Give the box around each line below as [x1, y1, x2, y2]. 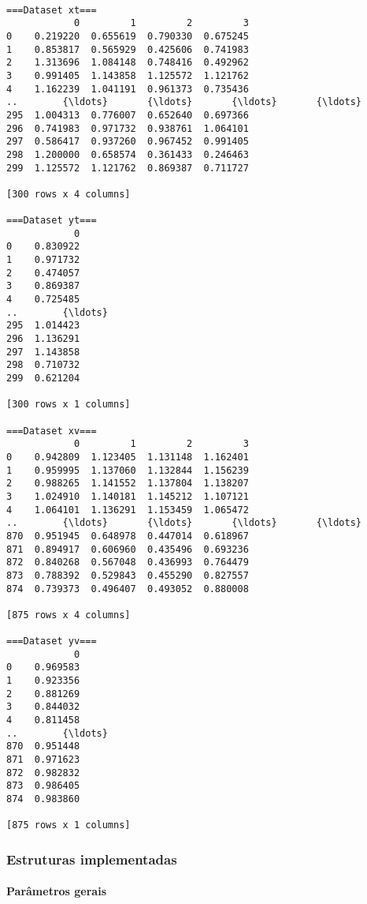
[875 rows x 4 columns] [6, 609, 131, 621]
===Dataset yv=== [6, 636, 97, 647]
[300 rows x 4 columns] [6, 188, 131, 200]
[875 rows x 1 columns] [6, 820, 131, 831]
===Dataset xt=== [6, 4, 97, 16]
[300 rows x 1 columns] [6, 399, 131, 411]
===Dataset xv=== [6, 425, 97, 437]
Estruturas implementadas [6, 849, 177, 868]
